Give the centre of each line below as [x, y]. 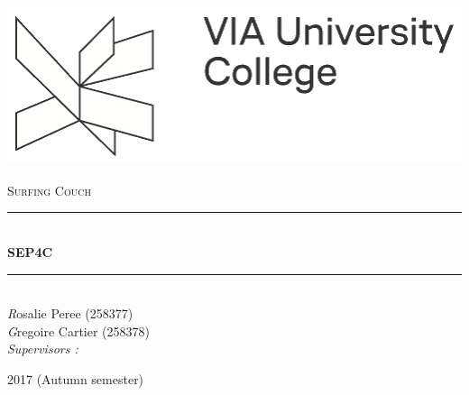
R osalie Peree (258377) [70, 313]
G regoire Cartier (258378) [79, 331]
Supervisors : [43, 349]
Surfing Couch [49, 190]
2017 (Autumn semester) [76, 379]
